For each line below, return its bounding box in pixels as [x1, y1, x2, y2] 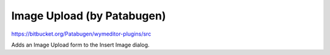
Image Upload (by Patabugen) [11, 9, 166, 22]
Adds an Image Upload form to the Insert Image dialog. [11, 41, 150, 48]
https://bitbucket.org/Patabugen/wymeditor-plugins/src [11, 30, 152, 37]
